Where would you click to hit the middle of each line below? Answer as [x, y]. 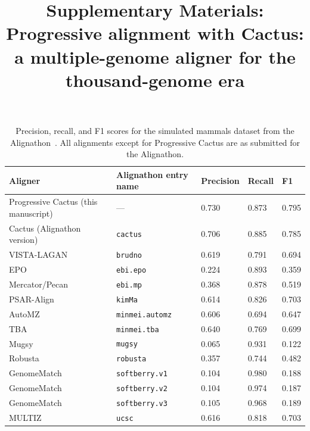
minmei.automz [144, 315]
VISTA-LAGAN [38, 254]
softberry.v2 [142, 389]
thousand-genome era [155, 79]
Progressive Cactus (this [53, 202]
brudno [129, 256]
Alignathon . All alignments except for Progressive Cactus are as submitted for [155, 142]
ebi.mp [129, 285]
